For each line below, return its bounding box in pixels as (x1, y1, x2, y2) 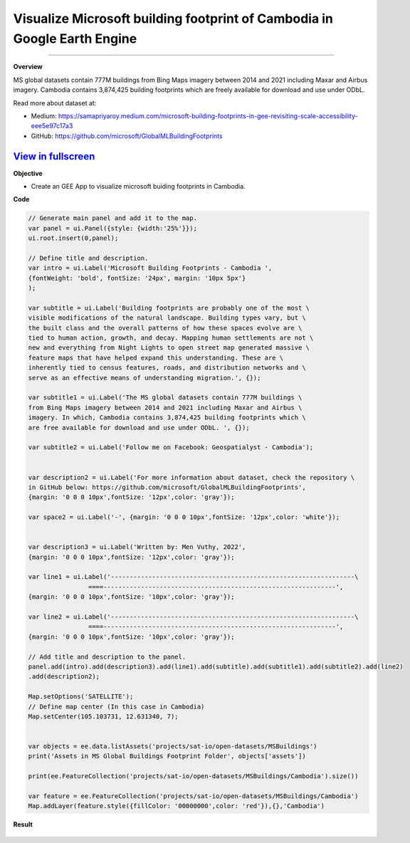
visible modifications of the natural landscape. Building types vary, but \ (28, 314, 306, 322)
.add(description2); (28, 673, 100, 681)
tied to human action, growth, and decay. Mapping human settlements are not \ (28, 334, 314, 342)
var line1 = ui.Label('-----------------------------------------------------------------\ (28, 573, 359, 581)
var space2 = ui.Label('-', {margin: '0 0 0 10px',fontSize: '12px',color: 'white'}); (28, 513, 340, 521)
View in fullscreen (13, 150, 95, 162)
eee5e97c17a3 (31, 122, 73, 130)
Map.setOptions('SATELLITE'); (28, 693, 134, 701)
